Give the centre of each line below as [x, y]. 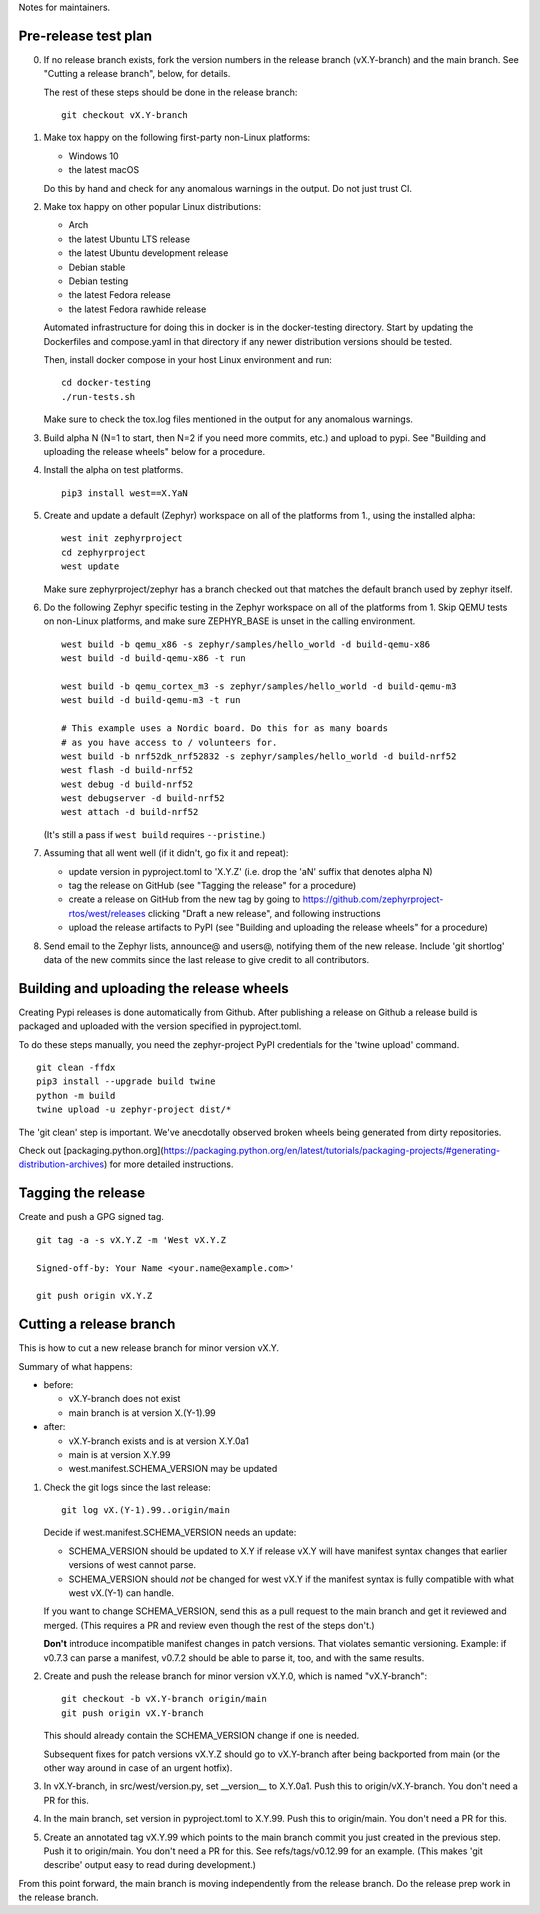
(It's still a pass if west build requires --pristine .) [154, 834]
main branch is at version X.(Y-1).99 [142, 1412]
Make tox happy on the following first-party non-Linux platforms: [177, 137]
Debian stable [97, 267]
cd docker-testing [106, 383]
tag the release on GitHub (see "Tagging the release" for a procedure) [212, 886]
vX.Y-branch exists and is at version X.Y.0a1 [158, 1441]
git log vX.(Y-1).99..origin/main [145, 1510]
